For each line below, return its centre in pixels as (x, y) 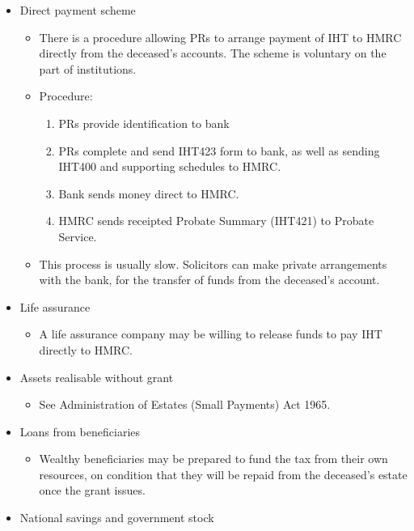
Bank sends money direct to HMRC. (149, 193)
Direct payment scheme (78, 10)
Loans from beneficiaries (80, 431)
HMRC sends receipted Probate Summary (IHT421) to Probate (216, 221)
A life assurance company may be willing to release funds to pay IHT (211, 334)
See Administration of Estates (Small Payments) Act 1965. (185, 404)
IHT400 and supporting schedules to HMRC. (170, 166)
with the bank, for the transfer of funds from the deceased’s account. (209, 280)
